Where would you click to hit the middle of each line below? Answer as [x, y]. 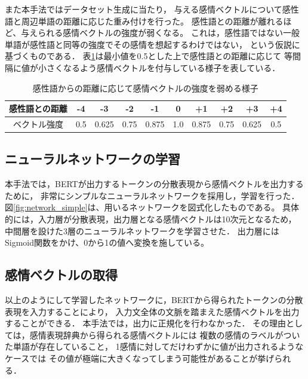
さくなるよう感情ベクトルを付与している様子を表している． [163, 67]
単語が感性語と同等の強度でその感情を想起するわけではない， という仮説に [153, 44]
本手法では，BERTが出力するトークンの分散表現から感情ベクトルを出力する [154, 184]
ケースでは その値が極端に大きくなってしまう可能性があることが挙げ [140, 358]
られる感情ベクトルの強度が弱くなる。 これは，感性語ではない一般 [169, 33]
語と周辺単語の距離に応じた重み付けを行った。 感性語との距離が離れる [144, 21]
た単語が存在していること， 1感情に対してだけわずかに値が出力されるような [154, 346]
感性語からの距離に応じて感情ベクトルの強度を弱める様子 [145, 88]
